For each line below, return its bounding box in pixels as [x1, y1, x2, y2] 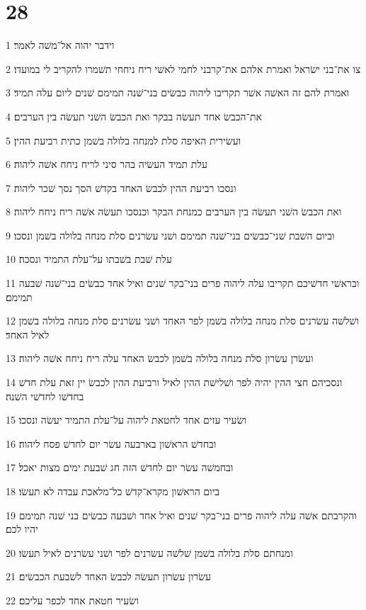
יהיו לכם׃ [6, 521, 38, 536]
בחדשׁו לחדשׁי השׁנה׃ [6, 388, 84, 403]
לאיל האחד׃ [6, 327, 50, 341]
